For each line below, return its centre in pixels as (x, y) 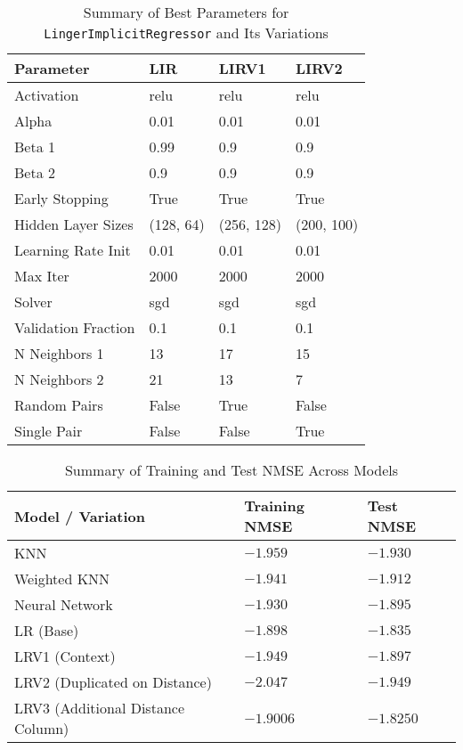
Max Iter (42, 276)
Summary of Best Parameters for (186, 12)
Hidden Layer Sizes (74, 224)
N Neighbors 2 (59, 379)
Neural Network (64, 604)
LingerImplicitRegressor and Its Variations (186, 33)
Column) (42, 728)
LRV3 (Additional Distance (99, 708)
